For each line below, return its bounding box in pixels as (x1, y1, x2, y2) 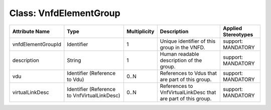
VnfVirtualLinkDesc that (160, 88, 216, 95)
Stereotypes (223, 31, 253, 38)
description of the (160, 57, 202, 64)
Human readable (160, 50, 199, 57)
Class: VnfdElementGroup (9, 8, 120, 19)
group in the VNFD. (160, 44, 205, 51)
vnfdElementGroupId (12, 41, 61, 48)
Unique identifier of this (160, 38, 216, 45)
